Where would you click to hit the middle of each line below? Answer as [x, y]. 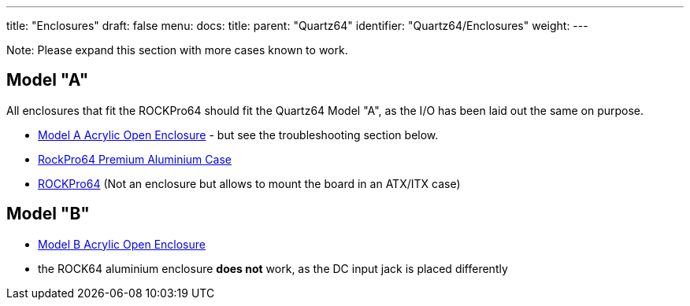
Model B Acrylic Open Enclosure [122, 244]
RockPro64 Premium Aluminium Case [135, 159]
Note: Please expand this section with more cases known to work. [177, 50]
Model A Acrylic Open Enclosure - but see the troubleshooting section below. [238, 135]
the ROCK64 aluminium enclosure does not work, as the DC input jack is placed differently [273, 268]
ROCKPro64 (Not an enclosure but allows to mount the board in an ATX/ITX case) [249, 183]
